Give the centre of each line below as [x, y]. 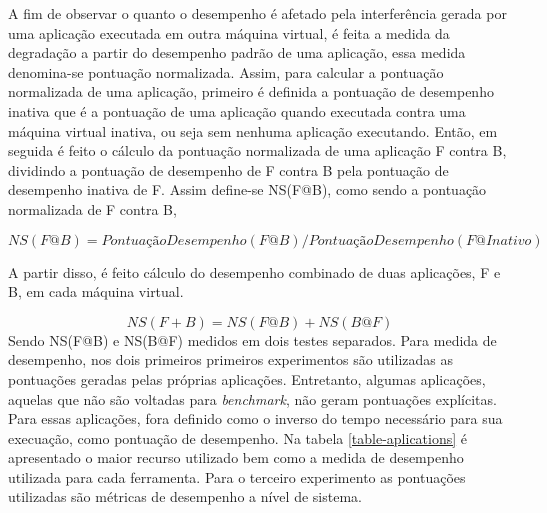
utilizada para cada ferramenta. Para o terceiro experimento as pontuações [237, 476]
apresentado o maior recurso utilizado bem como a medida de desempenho [236, 457]
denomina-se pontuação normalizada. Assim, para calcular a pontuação [226, 71]
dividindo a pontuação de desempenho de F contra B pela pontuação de [228, 169]
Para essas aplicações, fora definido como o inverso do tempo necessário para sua [255, 418]
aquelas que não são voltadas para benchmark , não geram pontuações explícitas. [252, 398]
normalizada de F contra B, [92, 208]
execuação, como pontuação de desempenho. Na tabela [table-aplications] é [238, 437]
